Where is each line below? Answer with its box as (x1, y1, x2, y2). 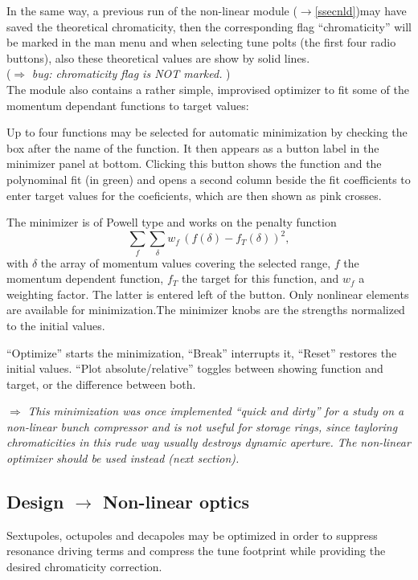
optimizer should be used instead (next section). (6, 450, 240, 467)
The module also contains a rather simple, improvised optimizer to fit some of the (6, 80, 410, 97)
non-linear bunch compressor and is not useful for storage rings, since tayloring (6, 418, 398, 435)
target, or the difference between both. (6, 375, 196, 392)
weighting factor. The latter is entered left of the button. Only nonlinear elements (6, 285, 409, 302)
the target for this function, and (181, 270, 339, 287)
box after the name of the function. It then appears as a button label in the (6, 139, 379, 156)
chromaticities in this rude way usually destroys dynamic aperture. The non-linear (6, 434, 411, 451)
